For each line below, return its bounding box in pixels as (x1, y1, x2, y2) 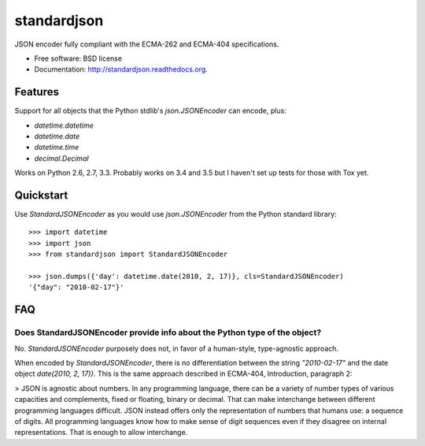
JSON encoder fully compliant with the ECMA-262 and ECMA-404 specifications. (14, 39, 279, 49)
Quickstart (14, 189, 68, 202)
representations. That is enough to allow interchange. (14, 428, 188, 437)
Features (14, 85, 59, 98)
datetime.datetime (34, 121, 94, 130)
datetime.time (34, 143, 79, 152)
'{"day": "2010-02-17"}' (28, 283, 124, 292)
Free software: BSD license (34, 54, 122, 63)
